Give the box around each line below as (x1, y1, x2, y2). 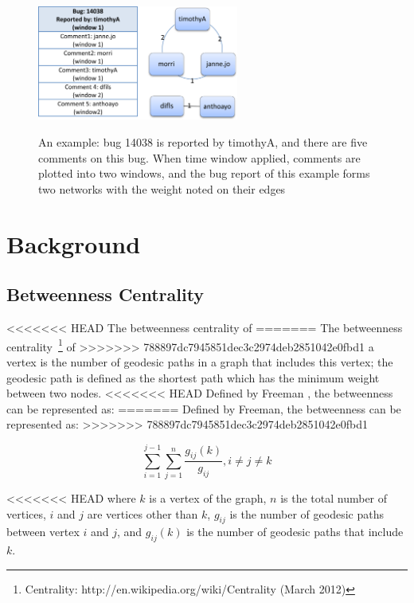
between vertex (6, 523, 80, 540)
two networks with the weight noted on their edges (38, 180, 286, 197)
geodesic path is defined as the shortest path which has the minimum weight (6, 369, 380, 386)
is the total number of (280, 490, 388, 507)
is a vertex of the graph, (149, 490, 267, 507)
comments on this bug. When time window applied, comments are (38, 149, 361, 166)
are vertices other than (87, 505, 198, 522)
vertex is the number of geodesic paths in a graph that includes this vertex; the (6, 354, 393, 370)
